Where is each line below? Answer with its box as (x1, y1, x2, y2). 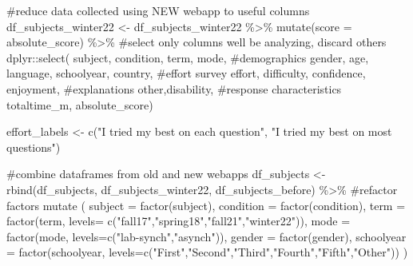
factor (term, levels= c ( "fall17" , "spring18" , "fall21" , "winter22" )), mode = (6, 212, 351, 229)
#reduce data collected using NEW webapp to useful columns (6, 2, 310, 18)
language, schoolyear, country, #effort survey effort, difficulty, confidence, (6, 65, 366, 81)
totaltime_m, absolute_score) (6, 96, 153, 113)
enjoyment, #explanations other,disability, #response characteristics (6, 80, 342, 97)
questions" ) (6, 138, 61, 155)
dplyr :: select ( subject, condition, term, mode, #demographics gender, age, (6, 49, 369, 66)
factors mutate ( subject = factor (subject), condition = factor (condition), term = (6, 197, 406, 213)
